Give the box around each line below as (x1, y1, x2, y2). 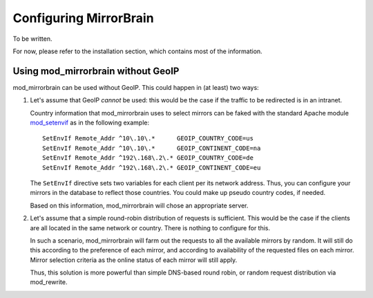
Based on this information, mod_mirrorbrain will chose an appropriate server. (30, 201, 249, 209)
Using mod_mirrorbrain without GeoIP (12, 65, 180, 77)
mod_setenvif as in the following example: (30, 118, 150, 127)
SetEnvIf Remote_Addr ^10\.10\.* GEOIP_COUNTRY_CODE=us (42, 135, 254, 142)
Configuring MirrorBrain (12, 10, 155, 26)
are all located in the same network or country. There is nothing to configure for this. (30, 223, 271, 232)
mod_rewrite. (30, 278, 68, 286)
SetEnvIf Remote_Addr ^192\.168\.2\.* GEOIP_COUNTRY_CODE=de (42, 154, 254, 162)
